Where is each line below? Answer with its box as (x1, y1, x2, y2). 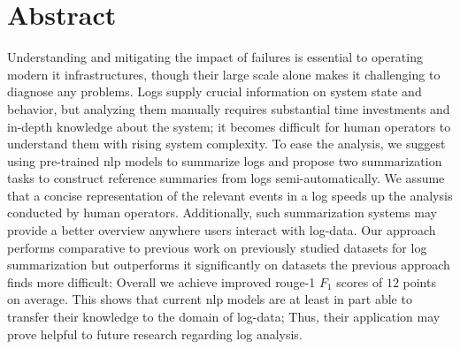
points (402, 272, 436, 291)
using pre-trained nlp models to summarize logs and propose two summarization (7, 151, 442, 170)
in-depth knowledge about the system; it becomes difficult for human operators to (7, 117, 451, 135)
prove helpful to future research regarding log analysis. (7, 324, 303, 343)
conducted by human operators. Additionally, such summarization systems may (7, 203, 437, 222)
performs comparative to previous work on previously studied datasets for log (7, 238, 427, 256)
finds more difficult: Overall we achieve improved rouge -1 (7, 272, 316, 291)
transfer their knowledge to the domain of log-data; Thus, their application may (7, 307, 441, 326)
